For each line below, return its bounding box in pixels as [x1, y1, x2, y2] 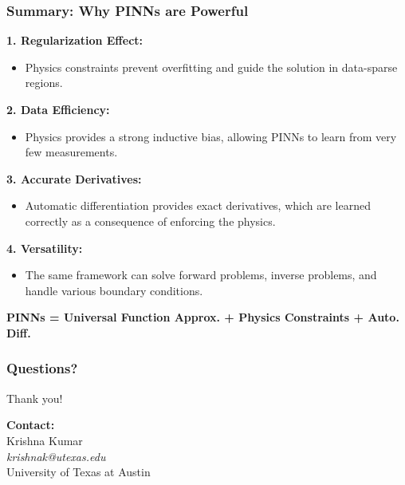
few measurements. [25, 144, 118, 160]
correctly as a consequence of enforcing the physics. [25, 212, 276, 229]
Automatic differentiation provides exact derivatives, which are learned [25, 197, 371, 214]
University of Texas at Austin [6, 463, 151, 480]
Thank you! [6, 389, 63, 406]
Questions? [6, 358, 78, 378]
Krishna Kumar [6, 432, 83, 448]
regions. [25, 74, 63, 91]
